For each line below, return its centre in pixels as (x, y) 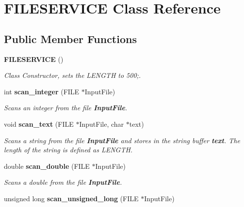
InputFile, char (102, 124)
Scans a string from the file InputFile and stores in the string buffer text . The (122, 140)
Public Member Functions (70, 38)
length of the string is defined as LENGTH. (68, 150)
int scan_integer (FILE (42, 91)
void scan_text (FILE (39, 124)
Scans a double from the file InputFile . (63, 182)
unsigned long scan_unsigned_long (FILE (71, 198)
